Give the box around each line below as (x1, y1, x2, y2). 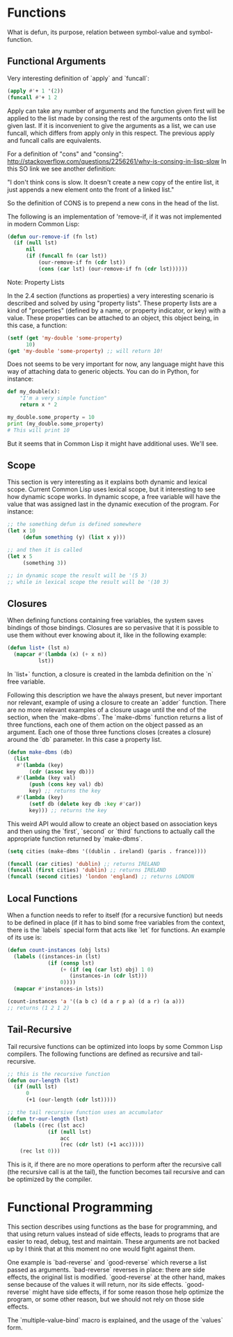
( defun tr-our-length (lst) (7, 1115, 89, 1122)
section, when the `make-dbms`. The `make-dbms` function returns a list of (7, 713, 223, 721)
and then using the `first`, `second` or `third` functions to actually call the (7, 827, 216, 835)
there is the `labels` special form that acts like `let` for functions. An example (7, 926, 226, 934)
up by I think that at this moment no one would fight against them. (7, 1244, 196, 1253)
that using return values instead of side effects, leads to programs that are (7, 1230, 220, 1238)
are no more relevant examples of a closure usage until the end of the (7, 705, 207, 714)
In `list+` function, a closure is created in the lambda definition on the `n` (7, 670, 214, 678)
